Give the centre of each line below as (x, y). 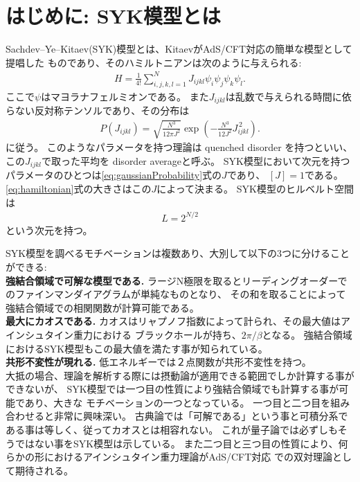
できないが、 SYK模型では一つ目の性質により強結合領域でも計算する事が (172, 389)
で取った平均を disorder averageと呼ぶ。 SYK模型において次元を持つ (196, 161)
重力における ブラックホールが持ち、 (157, 334)
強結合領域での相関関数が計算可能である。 (102, 307)
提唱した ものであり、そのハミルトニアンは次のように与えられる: (154, 62)
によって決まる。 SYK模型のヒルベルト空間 (255, 189)
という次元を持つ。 (49, 230)
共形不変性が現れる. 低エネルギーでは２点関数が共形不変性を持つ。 (159, 362)
